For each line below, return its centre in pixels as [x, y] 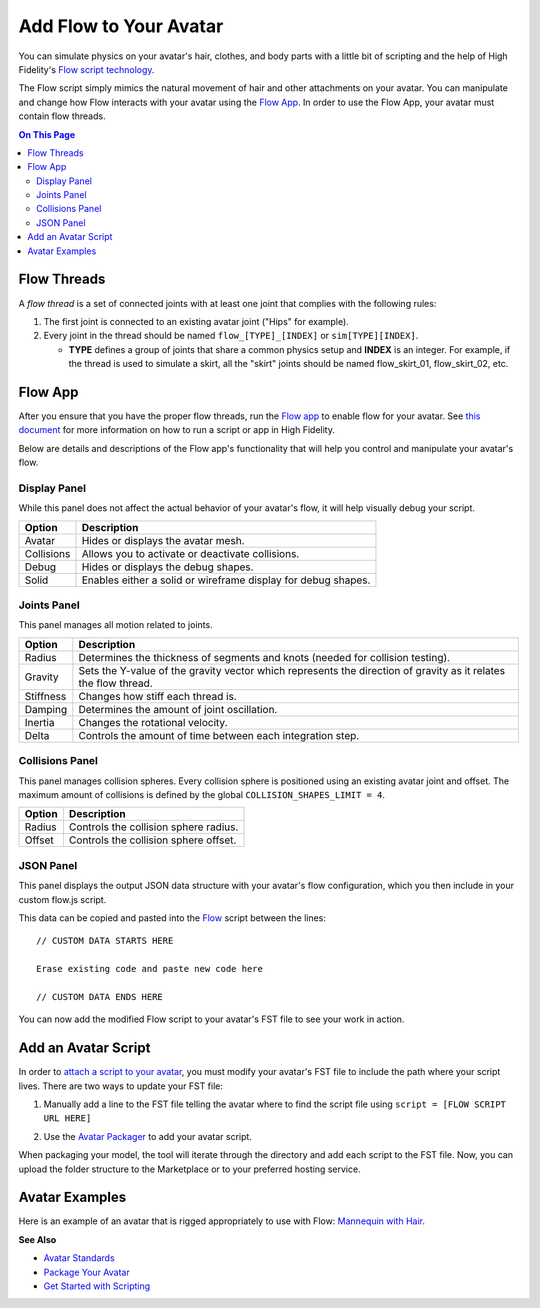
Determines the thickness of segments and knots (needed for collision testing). [264, 657]
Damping [46, 709]
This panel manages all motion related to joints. [116, 625]
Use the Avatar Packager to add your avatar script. [147, 1136]
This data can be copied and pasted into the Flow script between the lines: [172, 917]
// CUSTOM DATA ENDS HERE [100, 996]
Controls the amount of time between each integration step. [219, 735]
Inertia [39, 722]
